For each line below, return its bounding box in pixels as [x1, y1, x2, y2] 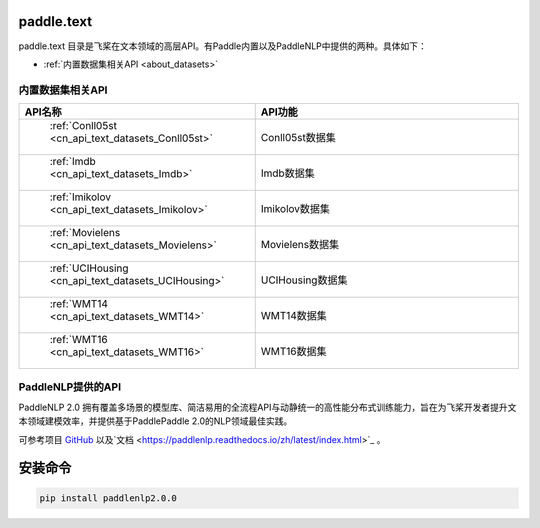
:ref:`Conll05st [49, 119, 117, 133]
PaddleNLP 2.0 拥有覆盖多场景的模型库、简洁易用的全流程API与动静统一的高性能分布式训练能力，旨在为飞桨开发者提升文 [18, 401, 517, 413]
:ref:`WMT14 [49, 297, 109, 311]
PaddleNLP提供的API [18, 380, 122, 394]
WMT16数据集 [260, 345, 327, 359]
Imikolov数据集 [260, 202, 330, 216]
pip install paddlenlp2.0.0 [39, 492, 177, 504]
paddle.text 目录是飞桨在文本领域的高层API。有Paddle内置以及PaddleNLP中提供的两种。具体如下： [18, 40, 427, 52]
